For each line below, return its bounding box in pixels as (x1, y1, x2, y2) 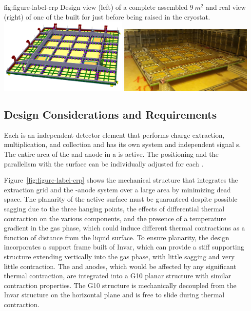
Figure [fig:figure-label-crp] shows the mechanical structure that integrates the (4, 175, 238, 185)
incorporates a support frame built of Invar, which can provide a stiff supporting (4, 242, 244, 252)
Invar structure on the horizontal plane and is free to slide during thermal (4, 290, 225, 300)
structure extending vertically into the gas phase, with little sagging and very (4, 251, 235, 261)
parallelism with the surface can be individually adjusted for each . (4, 158, 204, 168)
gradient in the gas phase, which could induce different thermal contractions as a (4, 223, 245, 233)
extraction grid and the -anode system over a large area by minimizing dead (4, 184, 231, 194)
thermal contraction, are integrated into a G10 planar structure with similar (4, 270, 232, 281)
